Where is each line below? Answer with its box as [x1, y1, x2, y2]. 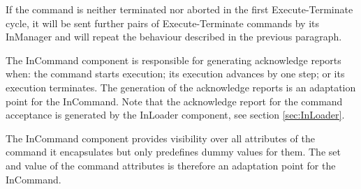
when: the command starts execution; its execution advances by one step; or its [6, 66, 345, 81]
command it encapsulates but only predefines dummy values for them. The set [6, 144, 341, 159]
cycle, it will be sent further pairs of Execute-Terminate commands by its [6, 15, 320, 30]
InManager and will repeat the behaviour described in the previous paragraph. [6, 29, 342, 44]
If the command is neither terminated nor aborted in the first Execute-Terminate [6, 2, 353, 16]
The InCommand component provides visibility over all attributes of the [6, 130, 315, 145]
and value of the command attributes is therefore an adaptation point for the [6, 158, 336, 172]
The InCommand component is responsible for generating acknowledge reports [6, 52, 341, 67]
